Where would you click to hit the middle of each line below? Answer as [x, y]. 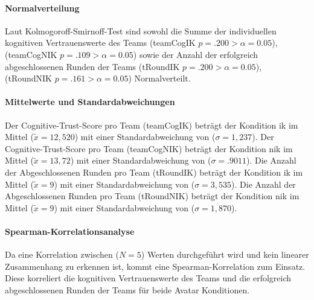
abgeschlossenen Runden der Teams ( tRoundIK [92, 66]
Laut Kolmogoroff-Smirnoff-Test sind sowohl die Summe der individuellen [141, 30]
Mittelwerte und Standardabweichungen [90, 102]
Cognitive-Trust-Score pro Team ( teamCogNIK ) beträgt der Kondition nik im [149, 148]
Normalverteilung [42, 8]
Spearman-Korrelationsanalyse [70, 231]
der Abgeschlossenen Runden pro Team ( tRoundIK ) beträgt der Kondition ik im [154, 172]
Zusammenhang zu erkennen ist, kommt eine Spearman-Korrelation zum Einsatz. [155, 266]
